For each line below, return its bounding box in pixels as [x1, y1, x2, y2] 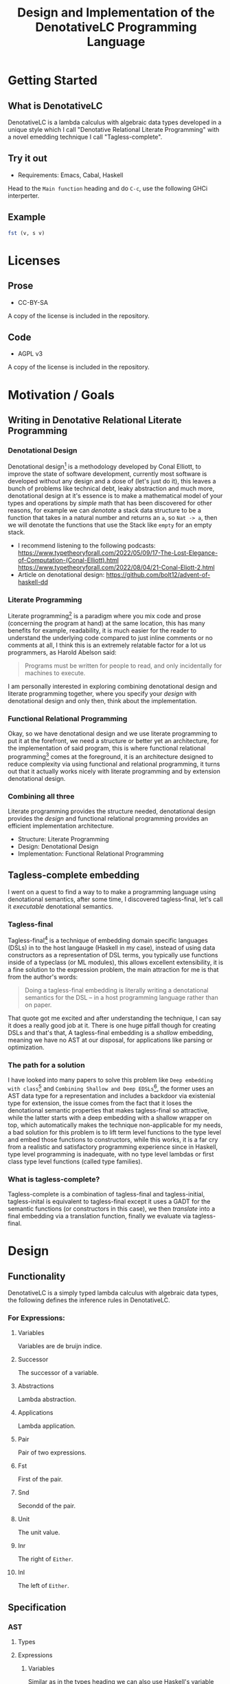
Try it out [8, 152, 47, 164]
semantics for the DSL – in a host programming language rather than [24, 993, 218, 1001]
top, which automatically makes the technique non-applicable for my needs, [8, 1121, 222, 1129]
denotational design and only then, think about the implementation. [8, 696, 198, 705]
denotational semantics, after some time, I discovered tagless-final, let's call [8, 895, 223, 903]
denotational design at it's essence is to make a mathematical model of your [8, 491, 223, 499]
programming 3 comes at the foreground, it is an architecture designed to [8, 751, 214, 760]
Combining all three [8, 791, 75, 801]
